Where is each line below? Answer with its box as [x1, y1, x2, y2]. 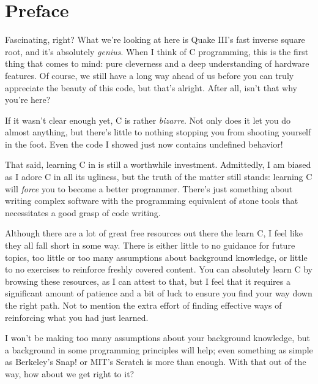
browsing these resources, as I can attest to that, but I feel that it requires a [5, 274, 290, 287]
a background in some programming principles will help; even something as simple [5, 343, 313, 356]
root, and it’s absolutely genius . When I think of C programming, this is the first [5, 45, 309, 58]
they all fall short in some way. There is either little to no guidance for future [5, 239, 295, 252]
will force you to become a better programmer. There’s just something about [5, 182, 293, 195]
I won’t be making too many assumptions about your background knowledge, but [5, 331, 310, 344]
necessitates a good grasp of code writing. [5, 206, 161, 219]
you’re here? [5, 93, 51, 106]
